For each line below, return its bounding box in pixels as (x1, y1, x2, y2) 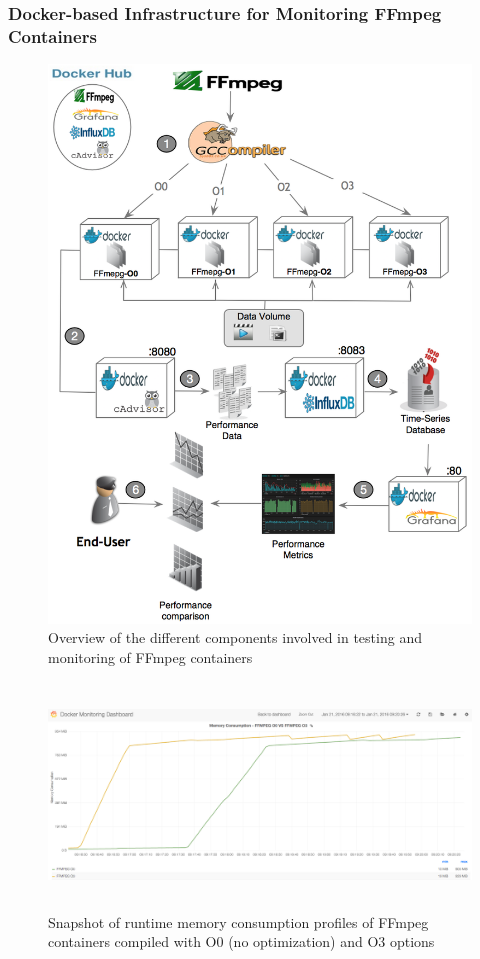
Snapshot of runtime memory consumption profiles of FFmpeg (48, 911, 429, 932)
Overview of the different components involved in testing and (48, 627, 422, 648)
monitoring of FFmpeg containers (48, 646, 253, 667)
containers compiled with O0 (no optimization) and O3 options (48, 931, 435, 952)
